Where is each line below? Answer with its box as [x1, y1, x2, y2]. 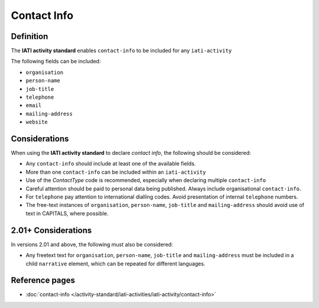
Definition [11, 31, 48, 41]
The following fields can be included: [11, 58, 101, 65]
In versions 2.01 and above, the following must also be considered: [11, 241, 174, 248]
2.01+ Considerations [11, 225, 92, 235]
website [25, 119, 48, 125]
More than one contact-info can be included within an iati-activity [25, 168, 206, 176]
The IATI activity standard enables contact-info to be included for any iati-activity [11, 47, 232, 54]
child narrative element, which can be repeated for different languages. [25, 260, 206, 267]
